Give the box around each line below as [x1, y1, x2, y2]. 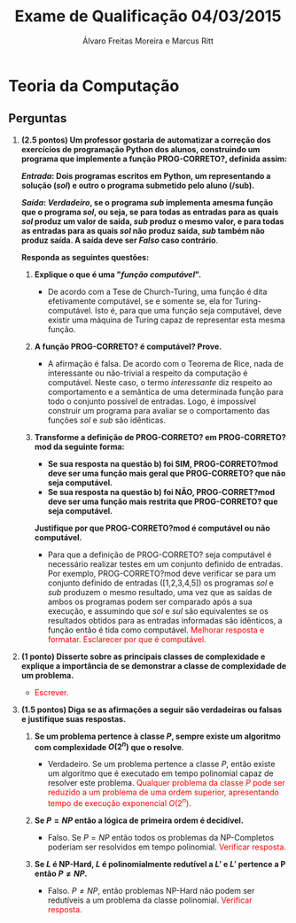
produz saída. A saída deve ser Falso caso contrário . [20, 235, 219, 245]
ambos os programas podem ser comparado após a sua [47, 596, 253, 607]
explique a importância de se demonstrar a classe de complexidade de [20, 660, 287, 671]
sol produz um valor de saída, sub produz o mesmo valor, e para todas [20, 215, 284, 227]
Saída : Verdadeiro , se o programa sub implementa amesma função [20, 197, 274, 207]
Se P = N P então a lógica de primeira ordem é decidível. [34, 815, 245, 826]
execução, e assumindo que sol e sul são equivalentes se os [47, 605, 269, 617]
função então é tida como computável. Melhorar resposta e [47, 624, 265, 635]
